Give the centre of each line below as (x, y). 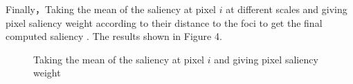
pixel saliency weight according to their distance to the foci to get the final (164, 22)
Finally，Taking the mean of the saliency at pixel (111, 9)
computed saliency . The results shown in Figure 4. (114, 36)
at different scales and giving (287, 9)
